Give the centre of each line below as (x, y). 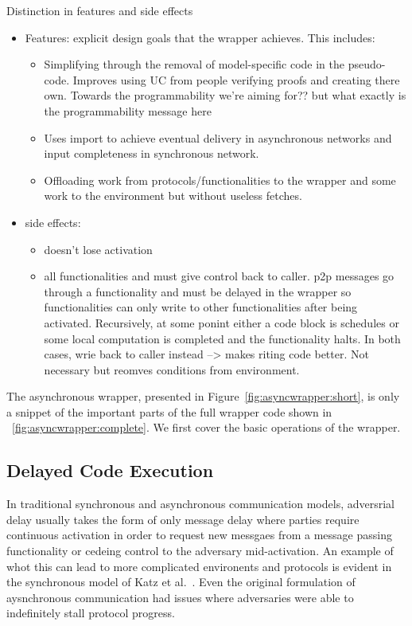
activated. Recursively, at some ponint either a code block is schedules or (222, 322)
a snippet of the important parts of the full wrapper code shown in (169, 411)
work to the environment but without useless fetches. (173, 196)
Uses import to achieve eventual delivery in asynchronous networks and (218, 137)
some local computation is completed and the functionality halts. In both (222, 338)
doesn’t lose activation (98, 249)
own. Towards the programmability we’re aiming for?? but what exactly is (225, 95)
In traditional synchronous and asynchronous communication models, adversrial (200, 504)
